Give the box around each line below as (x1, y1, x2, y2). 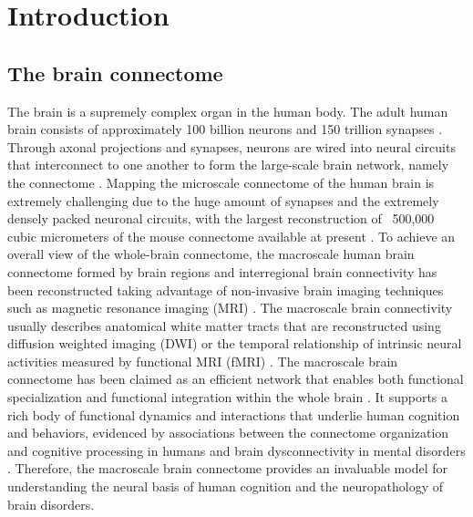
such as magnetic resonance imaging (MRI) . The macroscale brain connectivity (7, 298, 453, 317)
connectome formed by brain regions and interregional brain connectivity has (7, 262, 437, 281)
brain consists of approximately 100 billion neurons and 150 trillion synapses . (7, 119, 443, 139)
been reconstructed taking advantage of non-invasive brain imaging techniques (7, 280, 444, 299)
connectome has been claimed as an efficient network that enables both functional (7, 369, 464, 388)
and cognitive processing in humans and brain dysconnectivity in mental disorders (7, 440, 466, 460)
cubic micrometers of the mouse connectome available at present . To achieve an (7, 226, 456, 245)
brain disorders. (7, 494, 95, 513)
